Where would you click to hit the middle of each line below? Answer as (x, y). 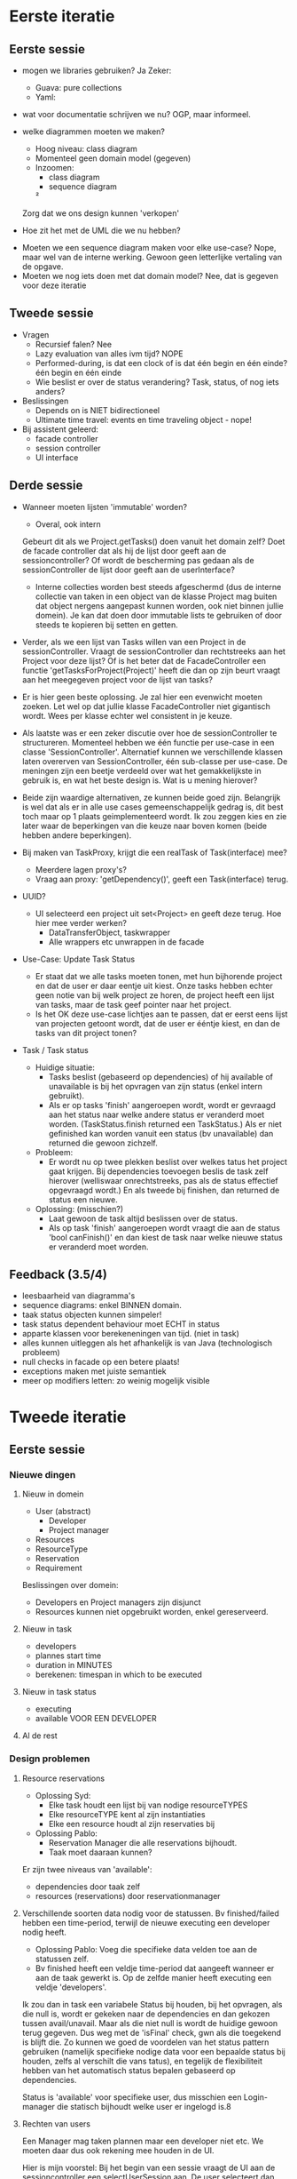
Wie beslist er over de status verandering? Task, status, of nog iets (157, 382)
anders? (50, 391)
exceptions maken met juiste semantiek (94, 1371)
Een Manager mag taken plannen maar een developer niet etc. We (143, 2141)
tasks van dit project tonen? (86, 1033)
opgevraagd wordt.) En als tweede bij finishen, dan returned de (164, 1190)
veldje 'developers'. (71, 1987)
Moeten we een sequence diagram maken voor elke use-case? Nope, (149, 247)
